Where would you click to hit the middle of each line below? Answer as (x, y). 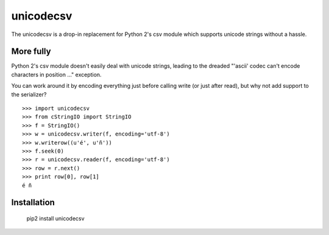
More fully (31, 52)
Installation (33, 202)
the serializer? (29, 94)
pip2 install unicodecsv (55, 218)
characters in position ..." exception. (56, 74)
